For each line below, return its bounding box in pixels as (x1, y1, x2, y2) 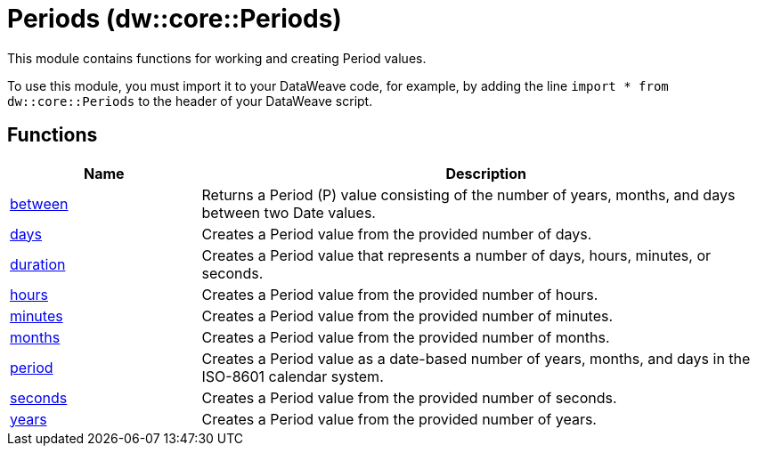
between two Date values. (201, 203, 376, 222)
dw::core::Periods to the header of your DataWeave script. (7, 93, 373, 109)
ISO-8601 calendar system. (201, 367, 384, 385)
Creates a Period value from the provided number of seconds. (201, 388, 617, 407)
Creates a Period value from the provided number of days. (201, 224, 592, 243)
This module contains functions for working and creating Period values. (7, 50, 427, 66)
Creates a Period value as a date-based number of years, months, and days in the (201, 349, 751, 368)
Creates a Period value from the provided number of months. (201, 328, 610, 346)
